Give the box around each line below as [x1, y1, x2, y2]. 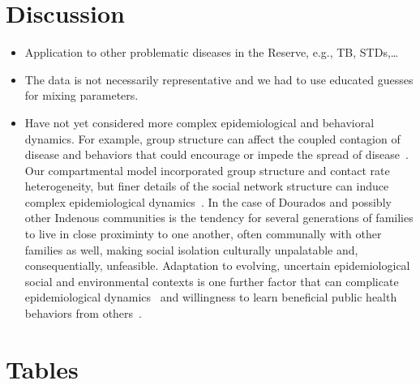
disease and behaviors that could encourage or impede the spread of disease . [24, 146, 409, 163]
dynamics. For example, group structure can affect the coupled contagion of [24, 130, 401, 147]
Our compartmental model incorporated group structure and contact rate [24, 161, 390, 178]
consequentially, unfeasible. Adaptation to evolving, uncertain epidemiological [24, 257, 410, 274]
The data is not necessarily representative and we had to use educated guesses [24, 71, 414, 88]
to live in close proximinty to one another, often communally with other [24, 225, 382, 242]
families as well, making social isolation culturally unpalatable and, [24, 241, 358, 258]
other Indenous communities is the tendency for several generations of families [24, 209, 414, 226]
